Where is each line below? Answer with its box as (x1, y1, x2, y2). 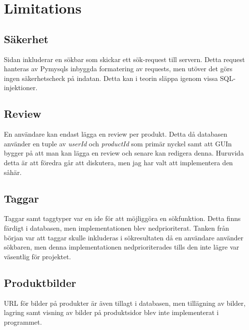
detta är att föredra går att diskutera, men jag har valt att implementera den (4, 157, 233, 167)
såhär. (4, 167, 22, 177)
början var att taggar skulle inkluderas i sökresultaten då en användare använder (4, 232, 244, 242)
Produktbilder (4, 275, 76, 290)
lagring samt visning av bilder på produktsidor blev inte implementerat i (4, 307, 219, 317)
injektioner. (4, 82, 38, 93)
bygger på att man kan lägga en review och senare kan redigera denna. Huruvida (4, 148, 244, 158)
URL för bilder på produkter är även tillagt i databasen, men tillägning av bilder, (4, 298, 246, 308)
